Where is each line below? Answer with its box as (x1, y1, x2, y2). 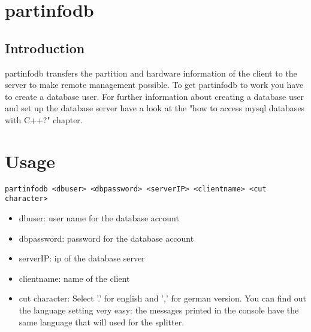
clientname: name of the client (19, 272, 130, 284)
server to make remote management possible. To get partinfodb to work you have (5, 78, 304, 91)
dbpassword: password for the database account (19, 232, 194, 244)
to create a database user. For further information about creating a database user (5, 90, 304, 102)
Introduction (5, 38, 85, 57)
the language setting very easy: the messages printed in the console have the (19, 303, 299, 316)
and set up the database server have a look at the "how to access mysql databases (5, 102, 305, 114)
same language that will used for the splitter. (19, 315, 185, 328)
